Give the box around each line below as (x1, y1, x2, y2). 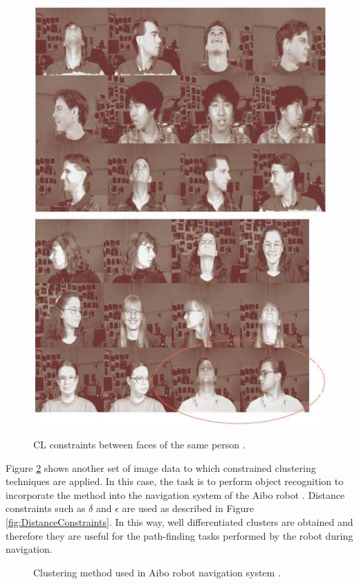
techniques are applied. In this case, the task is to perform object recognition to (6, 474, 344, 489)
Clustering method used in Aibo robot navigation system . (33, 565, 281, 579)
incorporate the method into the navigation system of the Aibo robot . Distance (6, 487, 345, 502)
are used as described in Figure (122, 501, 254, 515)
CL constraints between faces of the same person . (33, 437, 246, 452)
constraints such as (6, 501, 86, 515)
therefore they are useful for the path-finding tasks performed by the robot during (6, 528, 353, 542)
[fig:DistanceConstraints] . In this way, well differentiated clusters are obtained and (6, 515, 353, 529)
